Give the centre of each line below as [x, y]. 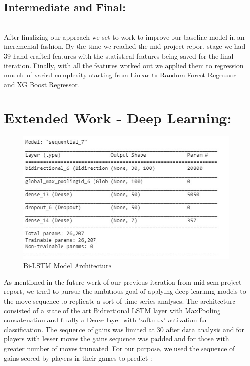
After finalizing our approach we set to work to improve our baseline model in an [124, 37]
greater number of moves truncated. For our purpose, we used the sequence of [119, 348]
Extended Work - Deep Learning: [118, 117]
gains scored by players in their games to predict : [78, 358]
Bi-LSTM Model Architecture [67, 266]
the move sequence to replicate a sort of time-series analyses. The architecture [120, 300]
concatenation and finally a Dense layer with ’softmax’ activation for [106, 320]
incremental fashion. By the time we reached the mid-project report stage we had [125, 46]
